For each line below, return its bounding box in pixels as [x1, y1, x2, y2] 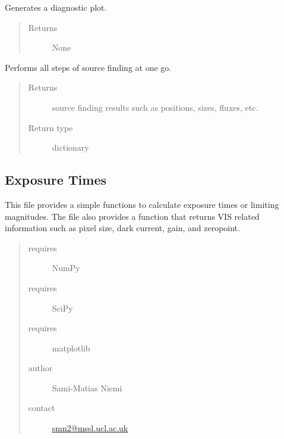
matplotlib [52, 341, 90, 354]
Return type [28, 121, 73, 133]
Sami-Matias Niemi [52, 381, 122, 394]
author [28, 362, 53, 374]
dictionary [52, 141, 89, 154]
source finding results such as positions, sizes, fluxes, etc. [52, 101, 258, 113]
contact [28, 401, 55, 414]
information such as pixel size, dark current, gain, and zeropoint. [5, 222, 240, 234]
